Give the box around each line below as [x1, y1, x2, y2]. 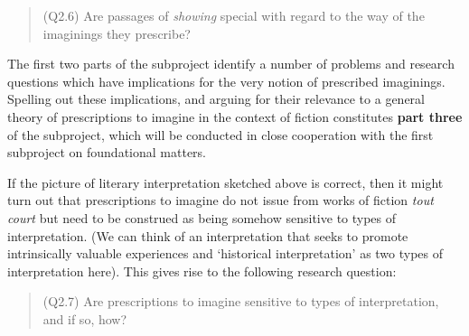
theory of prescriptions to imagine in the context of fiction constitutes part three [7, 107, 463, 126]
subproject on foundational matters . [7, 143, 207, 162]
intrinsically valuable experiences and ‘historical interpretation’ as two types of [7, 244, 444, 263]
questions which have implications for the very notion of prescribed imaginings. [7, 71, 446, 90]
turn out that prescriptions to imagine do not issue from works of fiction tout [7, 191, 434, 210]
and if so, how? [42, 309, 127, 328]
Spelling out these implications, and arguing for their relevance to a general [7, 89, 425, 108]
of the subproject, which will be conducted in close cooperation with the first [7, 125, 434, 144]
